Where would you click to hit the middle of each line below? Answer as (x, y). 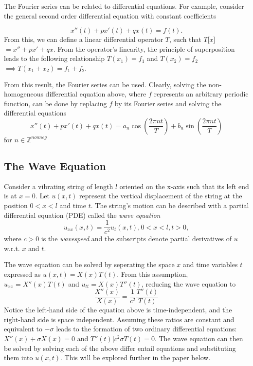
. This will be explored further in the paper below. (135, 357)
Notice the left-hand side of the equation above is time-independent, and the (118, 310)
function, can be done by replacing (55, 103)
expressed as (22, 274)
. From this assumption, (153, 274)
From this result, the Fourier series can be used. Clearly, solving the (105, 84)
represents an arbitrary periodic (201, 94)
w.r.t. (12, 248)
